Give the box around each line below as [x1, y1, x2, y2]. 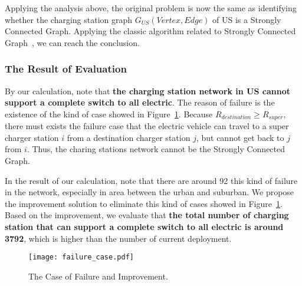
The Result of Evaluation [5, 61, 127, 76]
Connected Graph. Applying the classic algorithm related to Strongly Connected [5, 25, 296, 37]
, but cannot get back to [196, 131, 284, 143]
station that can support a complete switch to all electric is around [5, 220, 284, 232]
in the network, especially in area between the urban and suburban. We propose [5, 186, 294, 198]
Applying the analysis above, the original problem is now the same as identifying [5, 2, 297, 14]
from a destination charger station [67, 131, 191, 143]
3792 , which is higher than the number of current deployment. [5, 232, 232, 244]
